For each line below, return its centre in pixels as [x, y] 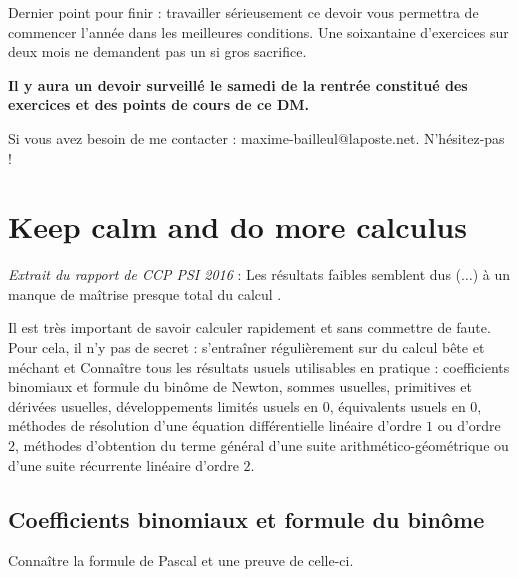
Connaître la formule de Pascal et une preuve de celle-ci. [181, 560]
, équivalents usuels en [397, 405]
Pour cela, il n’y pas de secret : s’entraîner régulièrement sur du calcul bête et [246, 347]
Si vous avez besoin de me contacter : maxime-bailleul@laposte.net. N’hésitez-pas [256, 137]
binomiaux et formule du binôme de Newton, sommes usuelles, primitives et [240, 386]
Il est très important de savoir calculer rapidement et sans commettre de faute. [249, 327]
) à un [491, 274]
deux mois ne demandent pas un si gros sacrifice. [157, 51]
